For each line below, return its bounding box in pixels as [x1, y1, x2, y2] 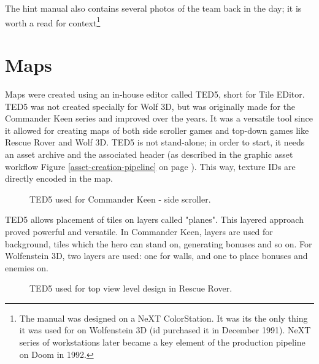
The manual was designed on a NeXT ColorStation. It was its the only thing [19, 311, 308, 324]
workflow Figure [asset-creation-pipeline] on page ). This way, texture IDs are [5, 160, 296, 172]
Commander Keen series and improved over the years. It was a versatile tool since [5, 112, 313, 125]
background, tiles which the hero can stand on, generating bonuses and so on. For [5, 237, 312, 250]
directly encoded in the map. [5, 172, 113, 185]
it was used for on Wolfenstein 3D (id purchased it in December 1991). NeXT [19, 323, 311, 336]
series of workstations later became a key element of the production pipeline [19, 336, 306, 349]
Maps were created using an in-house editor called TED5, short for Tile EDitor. [5, 87, 305, 100]
